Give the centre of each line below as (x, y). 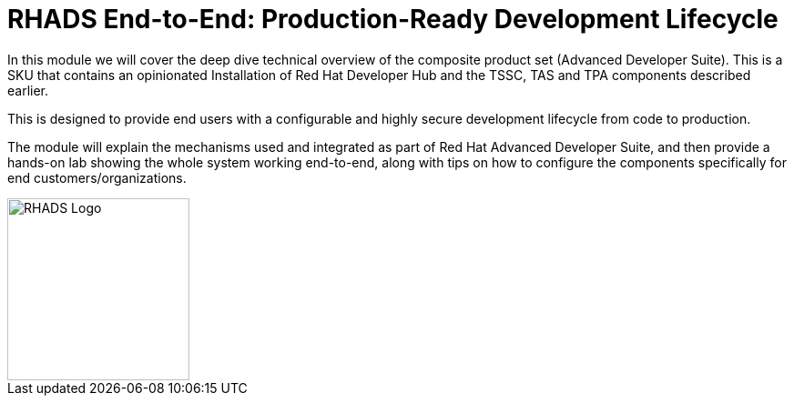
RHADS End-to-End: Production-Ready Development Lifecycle (393, 19)
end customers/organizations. (97, 177)
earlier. (28, 90)
